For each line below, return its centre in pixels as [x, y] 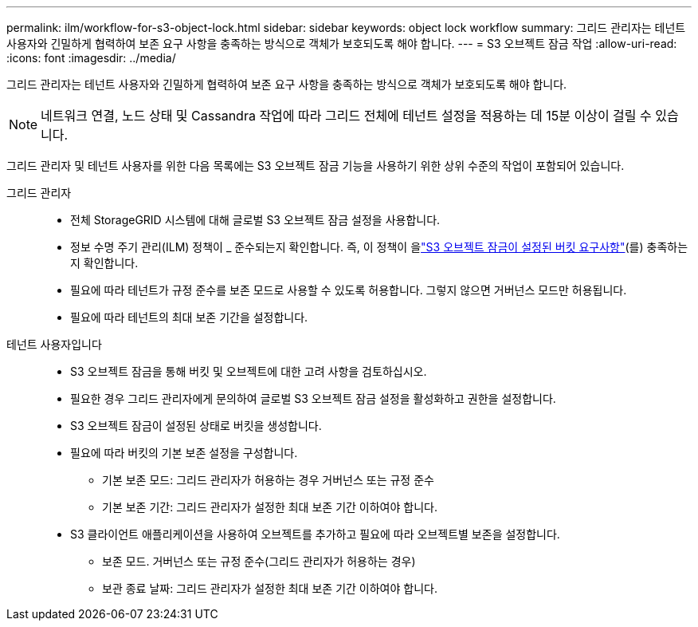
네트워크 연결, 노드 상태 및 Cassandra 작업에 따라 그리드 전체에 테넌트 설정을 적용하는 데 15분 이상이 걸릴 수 [346, 116]
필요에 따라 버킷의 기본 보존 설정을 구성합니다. [184, 453]
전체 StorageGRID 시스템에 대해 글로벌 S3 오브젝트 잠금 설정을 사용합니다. [255, 220]
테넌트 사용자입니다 [54, 344]
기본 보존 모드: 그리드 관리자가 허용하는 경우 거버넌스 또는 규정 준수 [268, 480]
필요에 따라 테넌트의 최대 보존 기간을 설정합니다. [189, 317]
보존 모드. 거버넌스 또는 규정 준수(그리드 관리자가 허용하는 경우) [259, 561]
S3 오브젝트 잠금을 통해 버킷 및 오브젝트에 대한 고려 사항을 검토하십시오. [249, 371]
